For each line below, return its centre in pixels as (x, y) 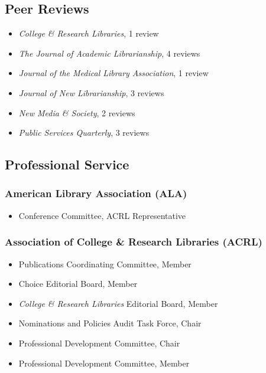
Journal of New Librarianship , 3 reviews (91, 92)
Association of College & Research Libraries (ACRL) (134, 242)
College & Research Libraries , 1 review (89, 33)
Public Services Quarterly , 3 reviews (84, 132)
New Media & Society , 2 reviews (77, 112)
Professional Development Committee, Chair (99, 343)
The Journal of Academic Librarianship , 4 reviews (109, 53)
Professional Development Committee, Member (104, 363)
